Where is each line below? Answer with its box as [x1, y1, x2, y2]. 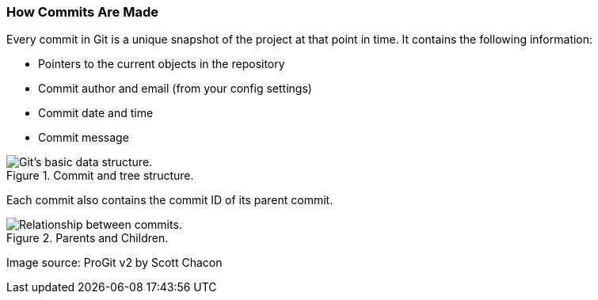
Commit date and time [38, 106, 154, 120]
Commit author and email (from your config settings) [38, 82, 312, 96]
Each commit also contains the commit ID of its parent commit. [6, 193, 333, 207]
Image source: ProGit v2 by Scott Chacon [6, 256, 223, 270]
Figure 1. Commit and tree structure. [6, 169, 194, 183]
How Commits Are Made [6, 4, 159, 20]
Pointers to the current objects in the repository [38, 57, 285, 71]
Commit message [38, 131, 129, 145]
